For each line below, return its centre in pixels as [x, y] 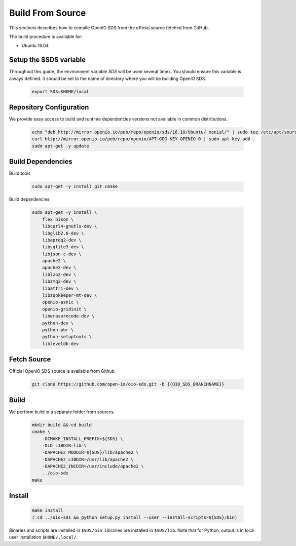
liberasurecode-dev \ [68, 316]
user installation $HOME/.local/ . [43, 537]
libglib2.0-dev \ [63, 233]
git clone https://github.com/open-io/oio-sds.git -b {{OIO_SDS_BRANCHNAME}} [128, 384]
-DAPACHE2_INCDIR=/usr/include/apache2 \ [93, 466]
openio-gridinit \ [64, 309]
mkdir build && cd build [62, 425]
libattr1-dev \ [60, 288]
